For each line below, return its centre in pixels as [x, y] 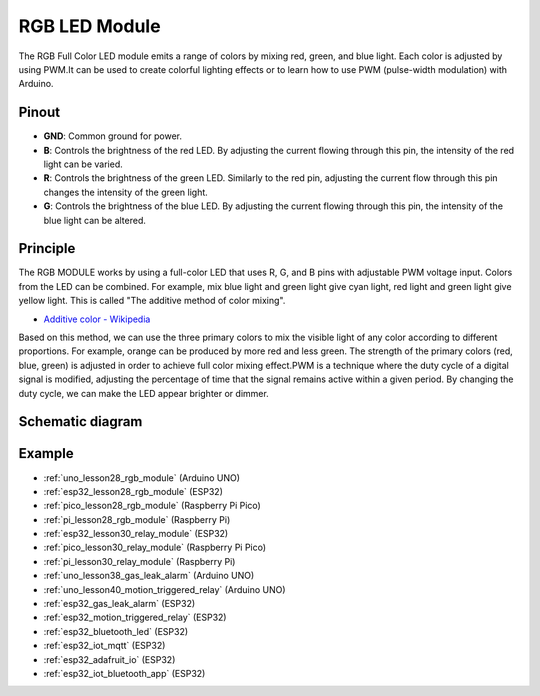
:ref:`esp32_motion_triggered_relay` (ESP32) [135, 617]
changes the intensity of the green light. [126, 192]
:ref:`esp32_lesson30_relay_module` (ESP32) [136, 534]
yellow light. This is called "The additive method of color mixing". [152, 301]
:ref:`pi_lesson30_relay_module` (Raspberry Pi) [139, 561]
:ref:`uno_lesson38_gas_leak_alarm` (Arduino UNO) [149, 576]
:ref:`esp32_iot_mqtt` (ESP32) [104, 646]
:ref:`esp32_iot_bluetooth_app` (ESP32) [124, 673]
